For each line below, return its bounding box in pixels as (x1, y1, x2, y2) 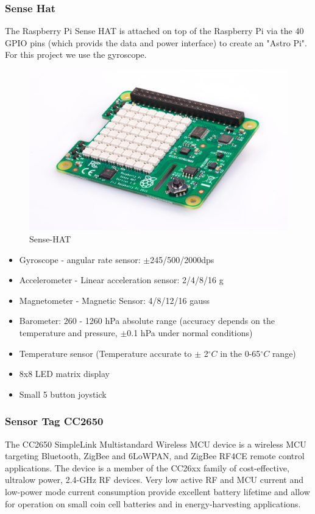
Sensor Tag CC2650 (5, 414, 104, 429)
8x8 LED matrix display (19, 367, 110, 380)
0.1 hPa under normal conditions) (127, 326, 253, 339)
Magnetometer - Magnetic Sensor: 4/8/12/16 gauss (19, 294, 210, 306)
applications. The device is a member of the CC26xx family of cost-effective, (5, 461, 289, 474)
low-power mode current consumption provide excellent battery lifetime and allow (5, 485, 310, 498)
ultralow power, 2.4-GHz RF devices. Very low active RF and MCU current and (5, 473, 303, 486)
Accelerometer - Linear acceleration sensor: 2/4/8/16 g (19, 273, 224, 286)
